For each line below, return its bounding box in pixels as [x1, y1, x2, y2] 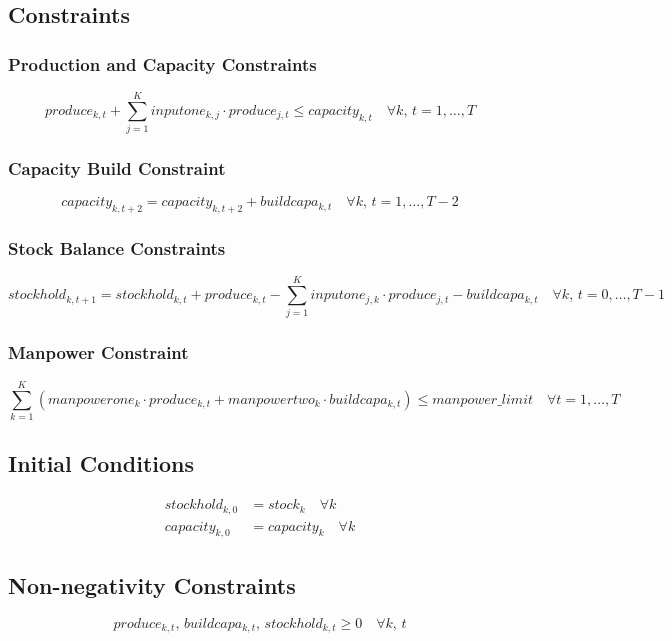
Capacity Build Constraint [8, 156, 226, 181]
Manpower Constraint [8, 340, 189, 365]
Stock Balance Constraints [8, 236, 226, 261]
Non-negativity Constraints [8, 569, 296, 600]
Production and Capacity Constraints [8, 51, 317, 76]
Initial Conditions [8, 448, 195, 479]
